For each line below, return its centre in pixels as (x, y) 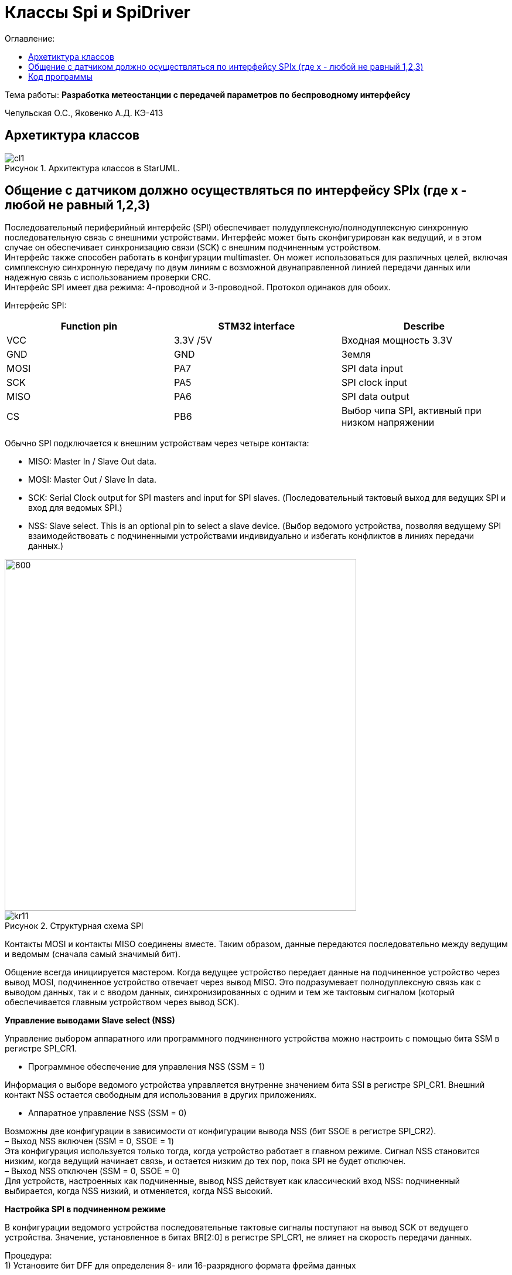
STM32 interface (257, 326)
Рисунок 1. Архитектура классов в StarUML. (92, 168)
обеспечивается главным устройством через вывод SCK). (122, 1002)
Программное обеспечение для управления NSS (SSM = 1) (146, 1067)
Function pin (89, 326)
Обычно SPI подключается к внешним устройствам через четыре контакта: (157, 443)
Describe (424, 326)
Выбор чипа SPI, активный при (411, 411)
